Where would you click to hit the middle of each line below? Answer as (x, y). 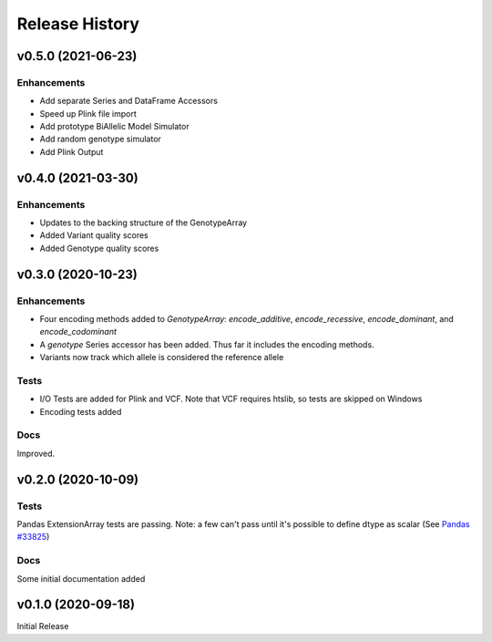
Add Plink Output (72, 151)
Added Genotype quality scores (99, 248)
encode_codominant (78, 332)
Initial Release (43, 626)
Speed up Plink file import (88, 113)
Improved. (36, 453)
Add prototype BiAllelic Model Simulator (115, 127)
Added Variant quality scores (94, 235)
